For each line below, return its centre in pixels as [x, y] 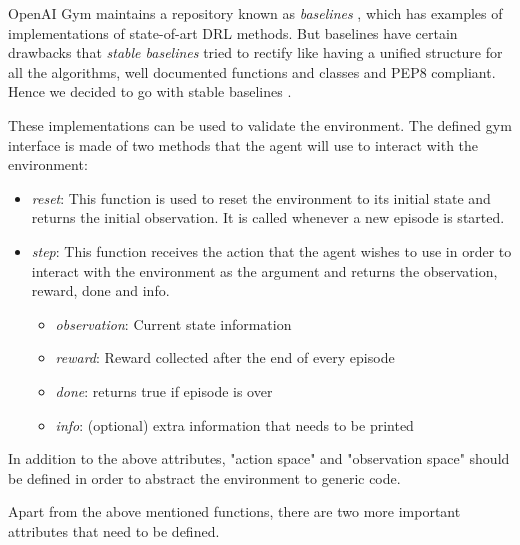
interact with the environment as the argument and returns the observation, [264, 270]
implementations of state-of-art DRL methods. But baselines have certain [233, 32]
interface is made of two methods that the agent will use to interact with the [243, 144]
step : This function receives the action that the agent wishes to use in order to [271, 250]
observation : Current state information [173, 323]
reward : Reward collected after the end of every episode [225, 357]
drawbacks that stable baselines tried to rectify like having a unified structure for [255, 52]
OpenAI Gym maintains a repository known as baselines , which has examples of [255, 13]
